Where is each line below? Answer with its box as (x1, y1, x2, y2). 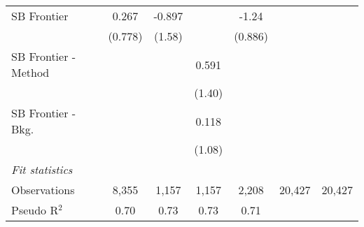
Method (11, 64, 50, 80)
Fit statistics (11, 161, 73, 177)
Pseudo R (11, 202, 59, 218)
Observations (11, 182, 75, 198)
